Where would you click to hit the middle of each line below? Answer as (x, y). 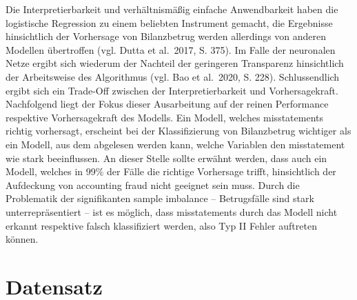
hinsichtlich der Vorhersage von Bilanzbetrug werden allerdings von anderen (166, 36)
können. (22, 239)
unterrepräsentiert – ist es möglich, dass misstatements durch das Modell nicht (172, 211)
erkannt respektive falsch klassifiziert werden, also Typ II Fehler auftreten (161, 225)
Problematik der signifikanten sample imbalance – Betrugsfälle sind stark (160, 198)
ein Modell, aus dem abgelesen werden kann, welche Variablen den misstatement (175, 144)
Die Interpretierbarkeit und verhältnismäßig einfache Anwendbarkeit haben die (172, 9)
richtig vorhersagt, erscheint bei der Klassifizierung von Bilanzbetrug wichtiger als (178, 131)
